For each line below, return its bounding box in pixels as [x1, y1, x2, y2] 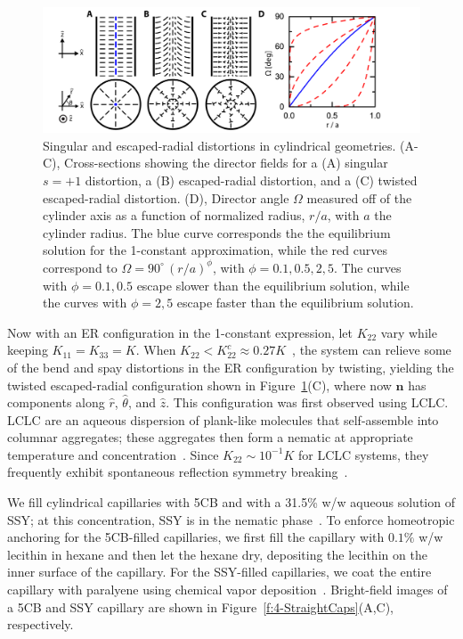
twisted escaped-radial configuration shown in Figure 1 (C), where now [7, 375, 392, 394]
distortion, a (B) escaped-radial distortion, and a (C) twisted [85, 170, 418, 189]
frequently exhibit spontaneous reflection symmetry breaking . [7, 463, 348, 481]
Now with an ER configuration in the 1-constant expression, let [7, 323, 353, 341]
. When [135, 340, 176, 359]
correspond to [43, 258, 118, 276]
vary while [380, 323, 437, 341]
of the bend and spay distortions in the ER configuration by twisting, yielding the [7, 357, 454, 376]
